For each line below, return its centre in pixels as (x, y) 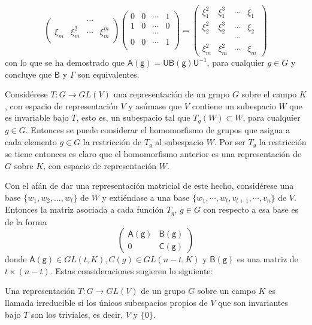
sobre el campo (269, 94)
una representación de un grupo (172, 94)
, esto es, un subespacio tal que (133, 117)
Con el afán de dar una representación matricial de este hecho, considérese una (149, 186)
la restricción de (112, 141)
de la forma (26, 221)
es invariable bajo (37, 117)
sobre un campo (226, 291)
